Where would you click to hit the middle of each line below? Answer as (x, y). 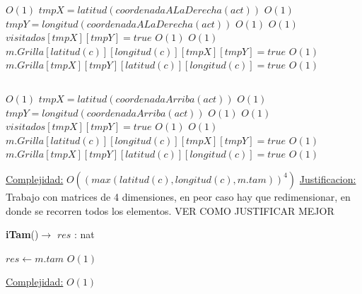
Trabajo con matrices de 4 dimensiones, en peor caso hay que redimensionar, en (178, 196)
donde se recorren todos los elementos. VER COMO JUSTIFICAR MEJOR (170, 210)
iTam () (22, 234)
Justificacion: (328, 178)
